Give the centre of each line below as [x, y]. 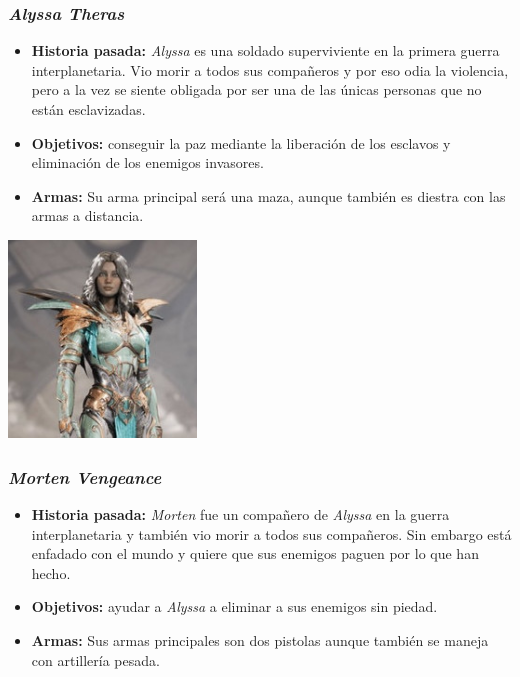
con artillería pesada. [95, 659]
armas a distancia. [87, 215]
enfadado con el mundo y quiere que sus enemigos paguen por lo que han [255, 553]
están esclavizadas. [88, 109]
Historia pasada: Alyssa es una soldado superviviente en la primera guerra [265, 50]
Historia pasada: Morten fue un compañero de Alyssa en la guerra [240, 514]
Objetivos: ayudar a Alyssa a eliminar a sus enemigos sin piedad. [234, 606]
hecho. [51, 572]
